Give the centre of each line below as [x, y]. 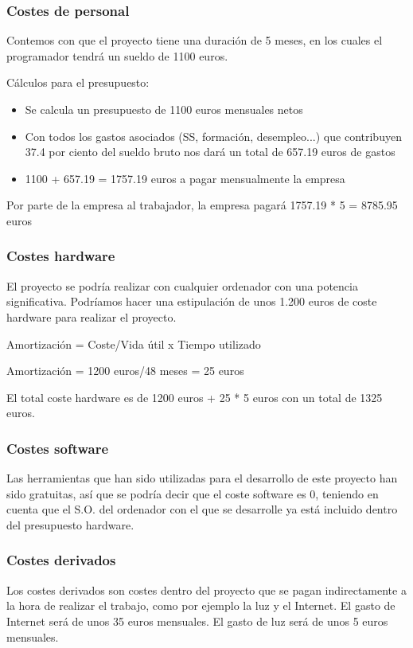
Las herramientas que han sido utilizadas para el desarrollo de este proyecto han [202, 478]
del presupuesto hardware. [70, 524]
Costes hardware [61, 256]
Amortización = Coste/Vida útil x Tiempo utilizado [134, 344]
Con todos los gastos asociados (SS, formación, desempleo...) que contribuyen [213, 136]
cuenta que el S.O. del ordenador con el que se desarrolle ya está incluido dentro [202, 509]
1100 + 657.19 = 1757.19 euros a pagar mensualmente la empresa [185, 178]
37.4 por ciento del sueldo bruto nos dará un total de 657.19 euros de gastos [210, 152]
